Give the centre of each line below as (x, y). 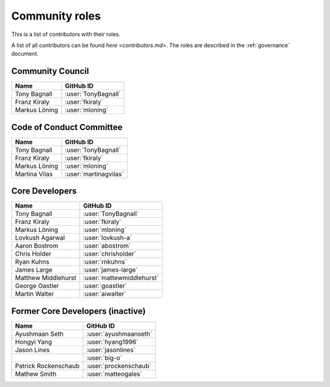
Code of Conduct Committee (67, 127)
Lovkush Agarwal (40, 238)
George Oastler (37, 286)
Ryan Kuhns (32, 262)
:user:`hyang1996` (112, 342)
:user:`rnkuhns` (105, 262)
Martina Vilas (34, 174)
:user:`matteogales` (114, 374)
